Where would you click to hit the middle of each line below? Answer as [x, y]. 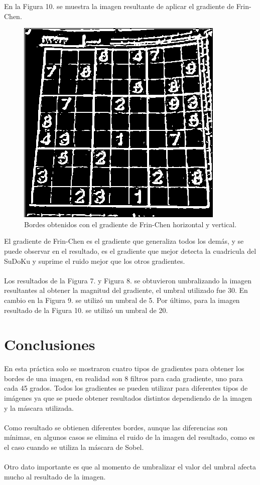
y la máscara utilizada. [39, 408]
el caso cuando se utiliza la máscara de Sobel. [74, 447]
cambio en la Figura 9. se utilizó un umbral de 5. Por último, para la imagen [122, 300]
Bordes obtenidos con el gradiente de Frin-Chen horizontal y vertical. [131, 224]
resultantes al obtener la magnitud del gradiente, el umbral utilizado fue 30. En [126, 290]
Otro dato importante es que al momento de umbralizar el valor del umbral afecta [130, 467]
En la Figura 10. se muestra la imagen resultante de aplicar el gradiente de [119, 6]
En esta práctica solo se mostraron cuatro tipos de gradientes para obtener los [124, 368]
